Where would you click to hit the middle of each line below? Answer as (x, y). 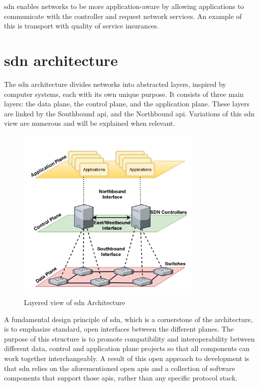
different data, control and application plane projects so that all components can (127, 348)
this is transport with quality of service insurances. (81, 26)
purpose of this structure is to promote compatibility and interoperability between (129, 338)
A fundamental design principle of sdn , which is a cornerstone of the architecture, (129, 319)
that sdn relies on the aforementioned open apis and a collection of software (120, 368)
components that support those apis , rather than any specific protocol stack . (121, 378)
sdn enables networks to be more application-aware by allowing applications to (124, 6)
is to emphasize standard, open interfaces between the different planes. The (119, 329)
